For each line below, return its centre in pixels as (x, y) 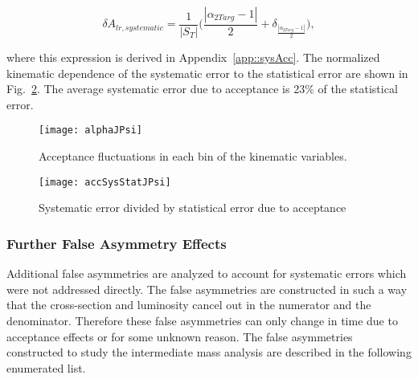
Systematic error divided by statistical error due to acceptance (193, 208)
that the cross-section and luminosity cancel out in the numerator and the (189, 305)
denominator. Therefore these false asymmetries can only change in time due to (202, 320)
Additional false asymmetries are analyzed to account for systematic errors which (207, 273)
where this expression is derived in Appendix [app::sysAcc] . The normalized (193, 57)
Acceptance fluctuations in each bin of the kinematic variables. (193, 156)
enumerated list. (46, 367)
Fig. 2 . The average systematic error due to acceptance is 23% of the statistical (202, 89)
